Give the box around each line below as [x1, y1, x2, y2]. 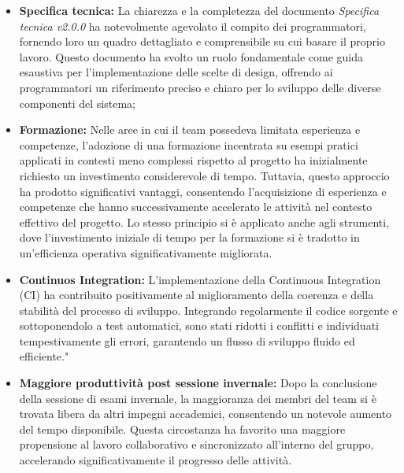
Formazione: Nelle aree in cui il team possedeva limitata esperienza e [19, 121, 361, 138]
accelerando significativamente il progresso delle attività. [19, 452, 292, 468]
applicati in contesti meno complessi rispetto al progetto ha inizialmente [19, 152, 368, 168]
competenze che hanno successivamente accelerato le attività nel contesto [19, 198, 372, 215]
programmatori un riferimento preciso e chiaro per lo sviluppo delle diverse [19, 79, 381, 95]
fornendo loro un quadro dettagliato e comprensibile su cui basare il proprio [19, 33, 385, 50]
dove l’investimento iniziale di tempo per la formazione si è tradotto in [19, 229, 360, 246]
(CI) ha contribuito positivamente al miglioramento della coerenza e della [19, 286, 374, 303]
